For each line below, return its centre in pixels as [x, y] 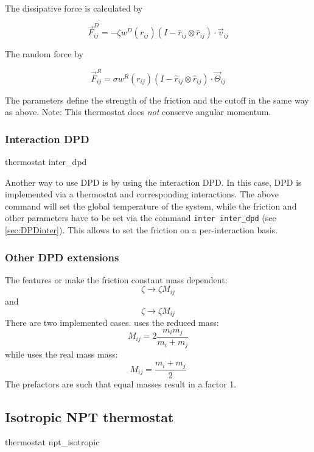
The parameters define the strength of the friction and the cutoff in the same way [157, 100]
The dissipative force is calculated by [74, 8]
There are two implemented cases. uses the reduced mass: [112, 322]
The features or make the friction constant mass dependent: [116, 279]
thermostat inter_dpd [46, 162]
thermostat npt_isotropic [52, 442]
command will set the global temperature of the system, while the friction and [151, 206]
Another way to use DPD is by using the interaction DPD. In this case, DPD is [153, 182]
